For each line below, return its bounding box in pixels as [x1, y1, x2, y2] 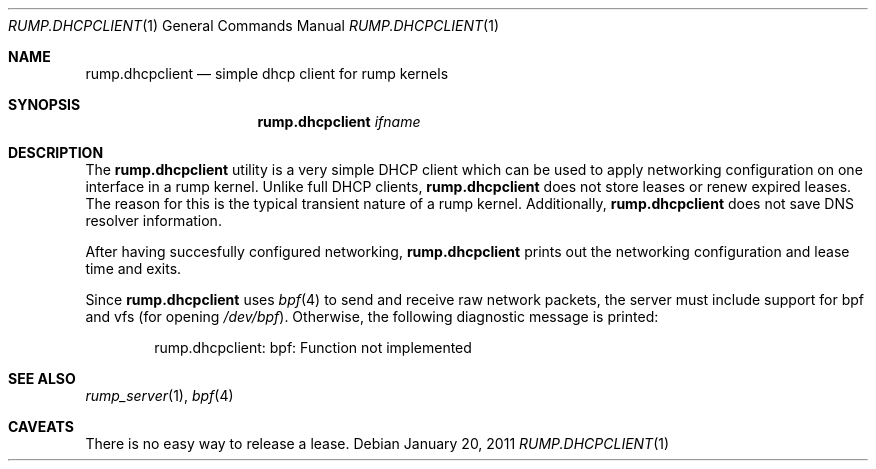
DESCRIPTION [8, 144, 104, 161]
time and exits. [85, 260, 182, 277]
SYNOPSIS [8, 96, 81, 113]
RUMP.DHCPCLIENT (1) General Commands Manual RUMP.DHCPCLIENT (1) [8, 17, 500, 34]
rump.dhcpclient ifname [257, 113, 421, 130]
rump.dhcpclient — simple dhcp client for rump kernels [85, 65, 449, 82]
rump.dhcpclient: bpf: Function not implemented [154, 339, 472, 356]
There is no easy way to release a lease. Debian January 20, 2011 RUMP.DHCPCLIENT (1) [85, 435, 670, 452]
